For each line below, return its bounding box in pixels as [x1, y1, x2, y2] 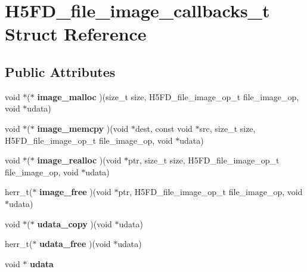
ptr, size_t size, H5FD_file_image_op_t [128, 154, 280, 166]
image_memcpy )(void [37, 122, 129, 134]
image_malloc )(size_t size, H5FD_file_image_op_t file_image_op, [37, 90, 299, 103]
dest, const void [135, 122, 193, 134]
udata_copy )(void [37, 217, 112, 230]
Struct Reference [5, 21, 147, 46]
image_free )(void [39, 186, 111, 198]
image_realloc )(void [37, 154, 122, 166]
